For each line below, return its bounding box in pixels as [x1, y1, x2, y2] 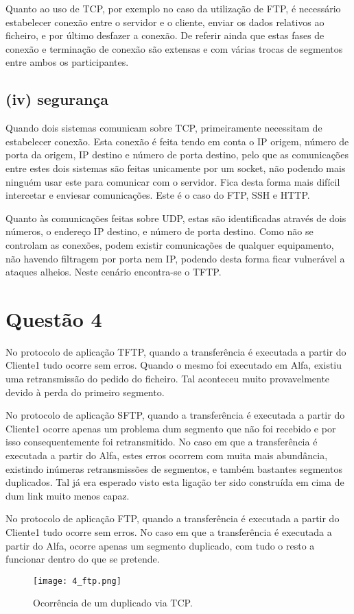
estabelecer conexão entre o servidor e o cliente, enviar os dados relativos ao [5, 14, 324, 29]
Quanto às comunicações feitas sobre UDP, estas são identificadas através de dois [5, 210, 346, 225]
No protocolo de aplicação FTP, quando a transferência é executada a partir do [5, 511, 340, 526]
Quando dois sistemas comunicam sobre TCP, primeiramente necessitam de [5, 121, 322, 135]
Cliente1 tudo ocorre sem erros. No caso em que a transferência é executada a [5, 524, 332, 539]
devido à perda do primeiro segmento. [5, 384, 165, 399]
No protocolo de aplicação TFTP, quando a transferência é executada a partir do [5, 344, 346, 358]
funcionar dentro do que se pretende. [5, 552, 160, 566]
